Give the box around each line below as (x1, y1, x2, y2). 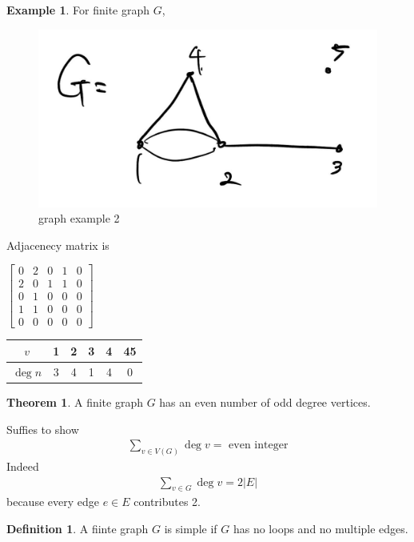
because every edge (6, 493, 99, 510)
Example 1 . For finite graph (6, 2, 150, 18)
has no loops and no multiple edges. (233, 520, 408, 536)
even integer (229, 440, 289, 452)
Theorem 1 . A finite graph (6, 393, 143, 410)
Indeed (6, 457, 39, 474)
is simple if (164, 520, 217, 536)
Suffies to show (6, 420, 79, 437)
